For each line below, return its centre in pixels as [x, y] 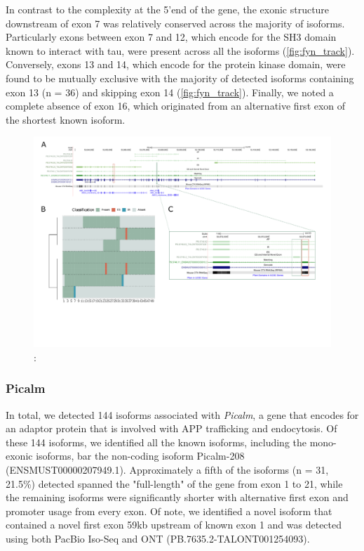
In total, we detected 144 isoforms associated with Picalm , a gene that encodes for [182, 414]
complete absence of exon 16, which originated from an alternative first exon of [176, 106]
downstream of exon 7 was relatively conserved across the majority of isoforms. [175, 23]
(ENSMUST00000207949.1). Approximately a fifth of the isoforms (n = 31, [167, 469]
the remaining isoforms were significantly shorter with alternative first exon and [177, 497]
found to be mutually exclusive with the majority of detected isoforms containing [180, 78]
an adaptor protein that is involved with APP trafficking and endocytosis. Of [171, 428]
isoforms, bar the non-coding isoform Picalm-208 [140, 456]
